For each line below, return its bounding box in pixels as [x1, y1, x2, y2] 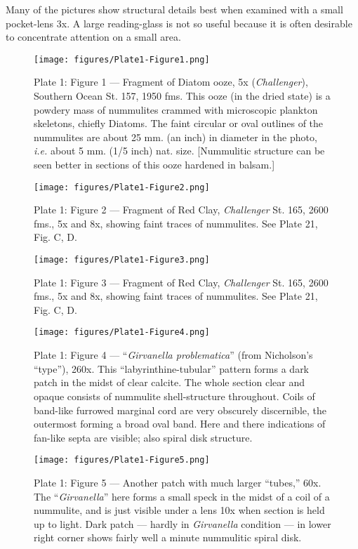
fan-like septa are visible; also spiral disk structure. [34, 430, 253, 444]
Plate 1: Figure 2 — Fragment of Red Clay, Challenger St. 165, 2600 [34, 202, 329, 217]
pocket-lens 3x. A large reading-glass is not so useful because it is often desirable [6, 15, 352, 30]
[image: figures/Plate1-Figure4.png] [34, 327, 210, 338]
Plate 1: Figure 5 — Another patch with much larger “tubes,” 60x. [34, 475, 321, 489]
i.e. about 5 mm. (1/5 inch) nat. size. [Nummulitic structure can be [34, 143, 325, 158]
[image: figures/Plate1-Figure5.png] [34, 455, 210, 465]
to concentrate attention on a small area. [6, 29, 181, 44]
